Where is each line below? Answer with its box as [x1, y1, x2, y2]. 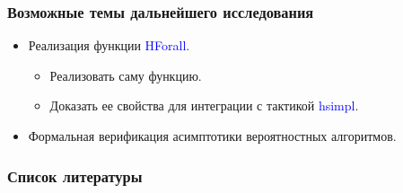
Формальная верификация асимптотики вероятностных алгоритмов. [28, 127, 397, 145]
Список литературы [7, 164, 143, 187]
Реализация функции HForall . [28, 36, 190, 55]
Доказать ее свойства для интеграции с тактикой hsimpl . [49, 96, 359, 115]
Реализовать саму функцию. [49, 66, 202, 84]
